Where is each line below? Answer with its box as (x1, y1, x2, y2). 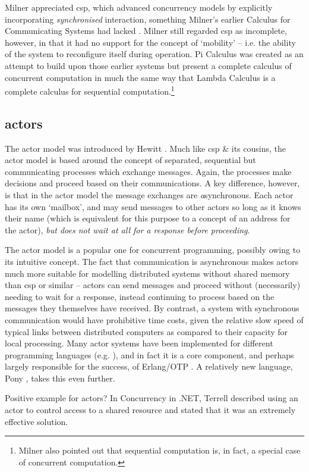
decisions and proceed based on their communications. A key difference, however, (5, 177, 300, 189)
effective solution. (5, 415, 68, 427)
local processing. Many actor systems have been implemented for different (5, 337, 273, 349)
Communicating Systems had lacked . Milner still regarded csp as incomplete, (5, 24, 287, 37)
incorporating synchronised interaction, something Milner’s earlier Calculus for (5, 12, 291, 25)
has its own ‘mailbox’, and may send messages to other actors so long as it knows (5, 200, 301, 212)
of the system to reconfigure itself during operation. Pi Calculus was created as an (5, 48, 304, 60)
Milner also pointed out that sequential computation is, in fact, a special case (18, 444, 301, 457)
